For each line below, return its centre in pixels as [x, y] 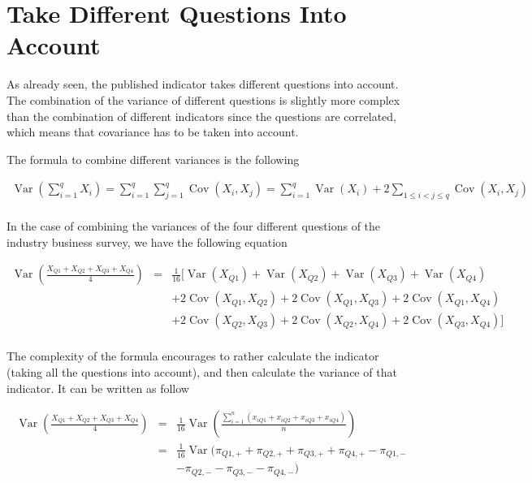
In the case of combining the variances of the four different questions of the [194, 226]
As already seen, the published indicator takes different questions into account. [203, 84]
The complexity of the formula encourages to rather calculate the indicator [193, 356]
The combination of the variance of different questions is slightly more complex [203, 99]
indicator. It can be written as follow [98, 388]
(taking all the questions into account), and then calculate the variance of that [202, 372]
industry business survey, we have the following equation [147, 241]
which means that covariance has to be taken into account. [153, 132]
